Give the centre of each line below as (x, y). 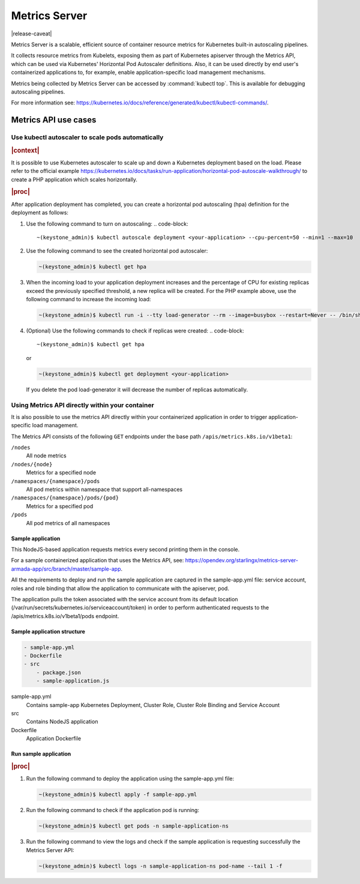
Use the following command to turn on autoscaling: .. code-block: (107, 224)
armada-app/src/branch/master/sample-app (66, 569)
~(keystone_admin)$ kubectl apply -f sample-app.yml (118, 795)
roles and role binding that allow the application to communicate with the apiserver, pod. (120, 588)
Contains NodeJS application (62, 722)
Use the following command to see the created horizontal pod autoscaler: (117, 251)
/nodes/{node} (32, 464)
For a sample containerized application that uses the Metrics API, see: (97, 561)
